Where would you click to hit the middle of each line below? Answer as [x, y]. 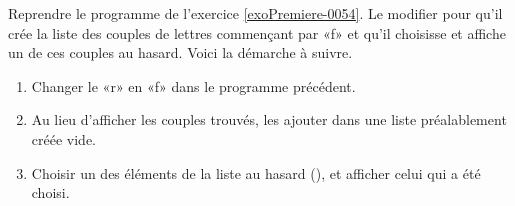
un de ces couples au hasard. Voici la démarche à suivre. [180, 52]
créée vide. [63, 138]
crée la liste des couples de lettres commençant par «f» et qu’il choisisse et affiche [257, 32]
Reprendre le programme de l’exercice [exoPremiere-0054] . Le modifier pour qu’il [255, 13]
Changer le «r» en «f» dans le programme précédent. [193, 85]
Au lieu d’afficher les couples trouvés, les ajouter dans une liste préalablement [269, 119]
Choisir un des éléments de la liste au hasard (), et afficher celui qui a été [256, 172]
